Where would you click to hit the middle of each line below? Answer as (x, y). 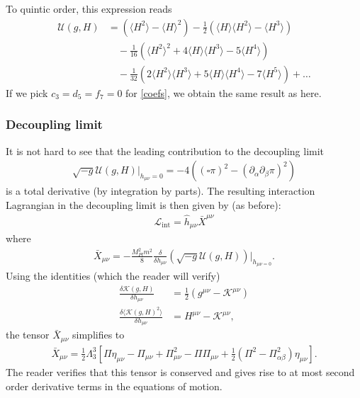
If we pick (27, 92)
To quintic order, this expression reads (89, 8)
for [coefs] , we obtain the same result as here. (224, 92)
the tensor (28, 335)
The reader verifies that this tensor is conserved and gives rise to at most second (180, 371)
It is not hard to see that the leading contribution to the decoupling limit (165, 150)
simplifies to (99, 335)
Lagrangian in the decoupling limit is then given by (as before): (144, 204)
